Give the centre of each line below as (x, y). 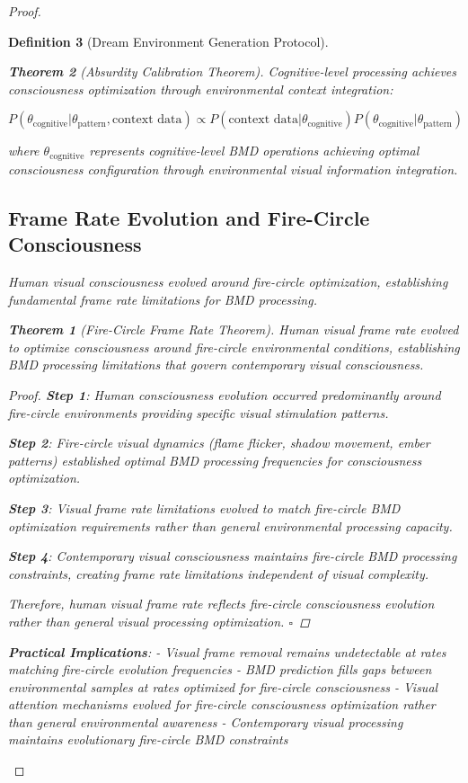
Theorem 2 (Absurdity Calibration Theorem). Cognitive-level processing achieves (233, 71)
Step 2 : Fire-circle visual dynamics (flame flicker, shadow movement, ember (219, 443)
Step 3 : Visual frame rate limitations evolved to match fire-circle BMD (204, 507)
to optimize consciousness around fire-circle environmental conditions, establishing (234, 347)
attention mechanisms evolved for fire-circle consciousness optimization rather (222, 704)
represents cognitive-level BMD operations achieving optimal (254, 151)
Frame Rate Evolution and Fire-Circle (189, 217)
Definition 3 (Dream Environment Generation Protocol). (168, 41)
